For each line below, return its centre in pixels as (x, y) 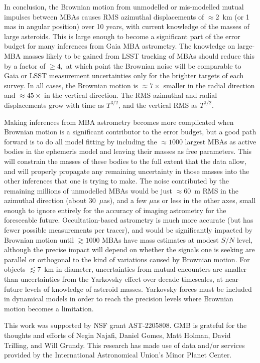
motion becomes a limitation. (49, 308)
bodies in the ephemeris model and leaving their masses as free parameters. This (128, 151)
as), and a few (125, 200)
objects (15, 269)
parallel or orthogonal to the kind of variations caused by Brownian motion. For (127, 259)
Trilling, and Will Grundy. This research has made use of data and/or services (124, 345)
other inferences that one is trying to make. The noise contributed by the (116, 181)
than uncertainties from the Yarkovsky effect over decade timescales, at (113, 279)
